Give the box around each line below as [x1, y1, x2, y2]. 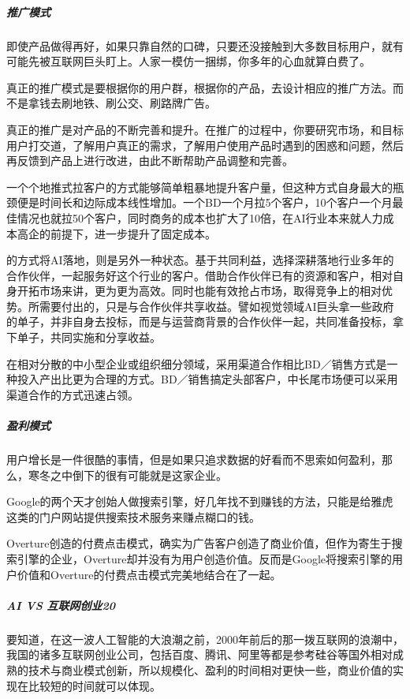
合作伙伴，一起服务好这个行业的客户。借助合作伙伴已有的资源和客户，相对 [6, 267, 393, 283]
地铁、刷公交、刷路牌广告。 [72, 95, 216, 111]
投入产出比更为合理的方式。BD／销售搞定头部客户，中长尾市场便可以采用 [17, 371, 398, 387]
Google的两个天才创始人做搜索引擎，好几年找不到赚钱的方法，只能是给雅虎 [6, 493, 393, 510]
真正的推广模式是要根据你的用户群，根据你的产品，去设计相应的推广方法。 [6, 79, 393, 95]
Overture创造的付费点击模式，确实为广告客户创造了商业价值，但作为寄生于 [6, 535, 392, 551]
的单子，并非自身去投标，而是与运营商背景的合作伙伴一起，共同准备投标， [6, 313, 393, 330]
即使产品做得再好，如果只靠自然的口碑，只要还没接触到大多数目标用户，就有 [6, 37, 404, 54]
